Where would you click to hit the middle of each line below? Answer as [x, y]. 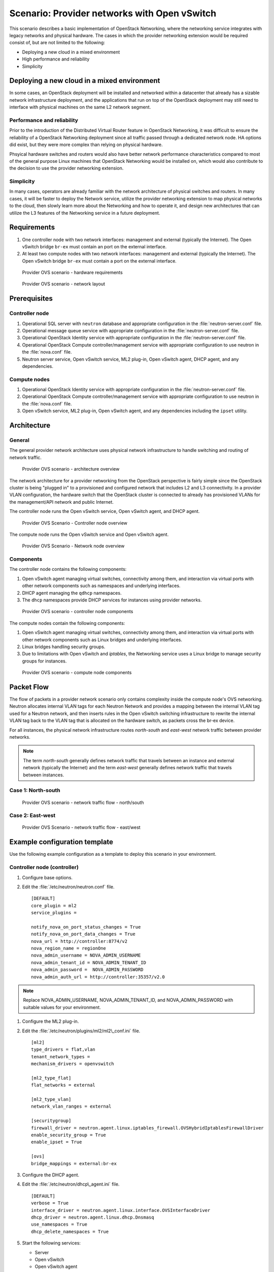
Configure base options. [47, 877]
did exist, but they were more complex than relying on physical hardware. [86, 144]
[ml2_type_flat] [51, 1078]
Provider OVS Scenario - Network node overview [73, 546]
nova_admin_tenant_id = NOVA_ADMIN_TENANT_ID [89, 962]
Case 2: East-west [32, 816]
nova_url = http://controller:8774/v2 [79, 941]
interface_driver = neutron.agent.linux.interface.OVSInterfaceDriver [121, 1210]
